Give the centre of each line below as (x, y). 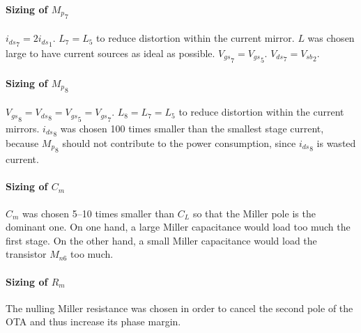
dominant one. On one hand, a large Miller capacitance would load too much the (178, 227)
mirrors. (23, 128)
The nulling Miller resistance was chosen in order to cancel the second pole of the (179, 308)
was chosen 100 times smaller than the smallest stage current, (192, 128)
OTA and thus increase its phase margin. (93, 322)
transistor (26, 254)
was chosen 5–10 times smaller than (99, 213)
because (22, 142)
